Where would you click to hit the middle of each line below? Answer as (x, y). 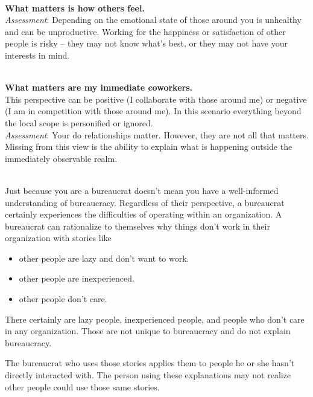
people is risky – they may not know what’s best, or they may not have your (147, 43)
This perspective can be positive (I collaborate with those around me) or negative (156, 99)
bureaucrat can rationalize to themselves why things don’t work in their (138, 226)
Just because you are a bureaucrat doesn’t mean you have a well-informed (142, 190)
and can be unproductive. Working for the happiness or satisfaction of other (145, 31)
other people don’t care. (63, 299)
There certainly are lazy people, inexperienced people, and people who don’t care (155, 319)
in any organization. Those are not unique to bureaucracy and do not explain (148, 331)
